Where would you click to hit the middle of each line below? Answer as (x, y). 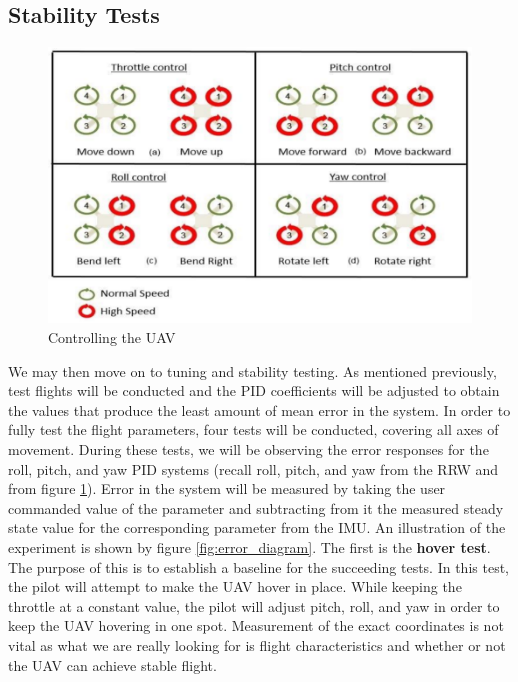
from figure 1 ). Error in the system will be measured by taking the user (227, 488)
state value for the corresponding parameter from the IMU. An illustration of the (257, 527)
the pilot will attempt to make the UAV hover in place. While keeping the (235, 586)
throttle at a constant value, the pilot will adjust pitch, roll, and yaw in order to (254, 605)
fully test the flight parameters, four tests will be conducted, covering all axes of (253, 429)
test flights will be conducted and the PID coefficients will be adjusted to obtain (254, 390)
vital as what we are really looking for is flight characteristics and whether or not (257, 644)
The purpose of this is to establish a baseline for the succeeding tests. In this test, (258, 566)
